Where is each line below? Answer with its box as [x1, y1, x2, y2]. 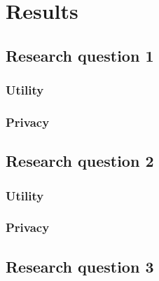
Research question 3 [6, 255, 154, 277]
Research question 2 [6, 150, 154, 172]
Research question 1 [6, 44, 154, 66]
